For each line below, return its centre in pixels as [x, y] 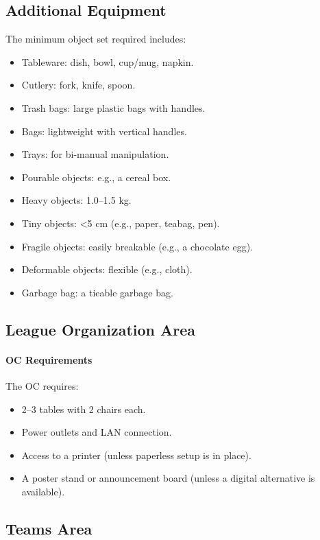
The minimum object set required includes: [96, 39]
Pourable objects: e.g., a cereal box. [96, 177]
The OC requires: [42, 385]
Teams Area [49, 528]
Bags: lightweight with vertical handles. [104, 131]
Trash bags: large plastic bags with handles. [113, 107]
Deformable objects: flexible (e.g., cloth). [107, 269]
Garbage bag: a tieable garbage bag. [97, 292]
